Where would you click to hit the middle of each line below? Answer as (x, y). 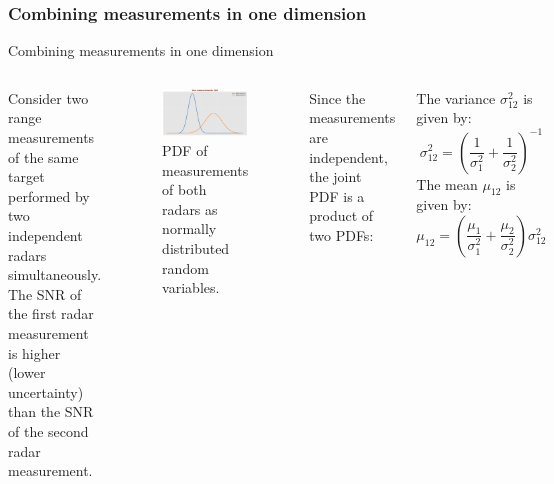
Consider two (48, 97)
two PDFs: (341, 234)
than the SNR (51, 411)
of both (184, 189)
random (185, 267)
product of (341, 215)
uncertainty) (46, 391)
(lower (27, 372)
